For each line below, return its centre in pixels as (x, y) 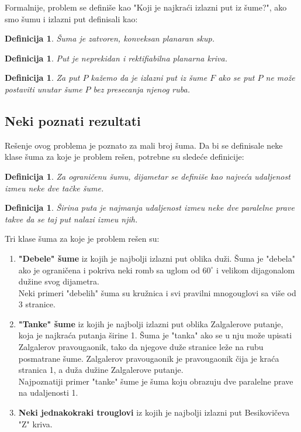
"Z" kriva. (35, 424)
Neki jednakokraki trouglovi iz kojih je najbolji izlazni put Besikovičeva (154, 412)
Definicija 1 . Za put (42, 78)
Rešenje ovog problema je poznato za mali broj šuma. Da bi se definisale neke (144, 145)
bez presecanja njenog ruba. (141, 89)
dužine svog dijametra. (59, 281)
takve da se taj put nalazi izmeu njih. (71, 219)
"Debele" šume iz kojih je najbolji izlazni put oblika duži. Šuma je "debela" (157, 258)
